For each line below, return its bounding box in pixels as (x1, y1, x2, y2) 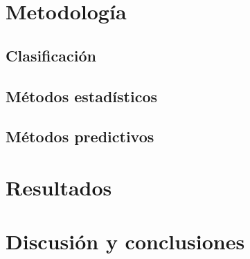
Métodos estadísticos (6, 85, 158, 106)
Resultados (6, 173, 112, 201)
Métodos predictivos (6, 126, 154, 147)
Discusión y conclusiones (6, 227, 245, 256)
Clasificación (6, 44, 96, 66)
